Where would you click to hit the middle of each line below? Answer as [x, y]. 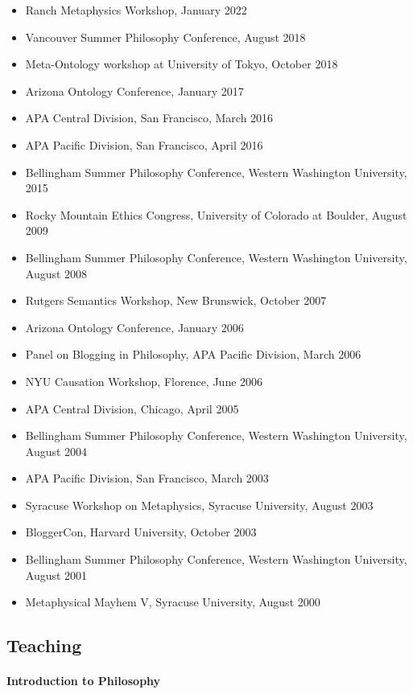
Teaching [44, 645]
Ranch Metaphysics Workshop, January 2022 [136, 10]
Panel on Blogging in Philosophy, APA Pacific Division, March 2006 [193, 354]
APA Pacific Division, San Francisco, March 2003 [147, 478]
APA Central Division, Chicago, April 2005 [132, 408]
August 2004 [56, 451]
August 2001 [56, 575]
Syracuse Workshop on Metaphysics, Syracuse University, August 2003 [199, 505]
